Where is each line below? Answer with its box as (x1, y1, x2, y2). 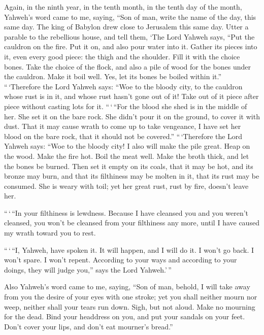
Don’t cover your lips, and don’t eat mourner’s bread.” (4, 321, 173, 331)
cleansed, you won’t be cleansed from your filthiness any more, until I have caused (4, 217, 259, 228)
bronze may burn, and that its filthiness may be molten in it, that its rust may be (4, 171, 259, 181)
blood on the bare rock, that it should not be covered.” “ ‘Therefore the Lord (4, 130, 243, 141)
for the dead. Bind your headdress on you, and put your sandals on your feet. (4, 311, 245, 322)
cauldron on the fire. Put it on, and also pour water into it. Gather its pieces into (4, 41, 257, 52)
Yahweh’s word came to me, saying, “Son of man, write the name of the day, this (4, 11, 256, 22)
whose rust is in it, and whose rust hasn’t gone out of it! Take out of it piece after (4, 91, 259, 102)
